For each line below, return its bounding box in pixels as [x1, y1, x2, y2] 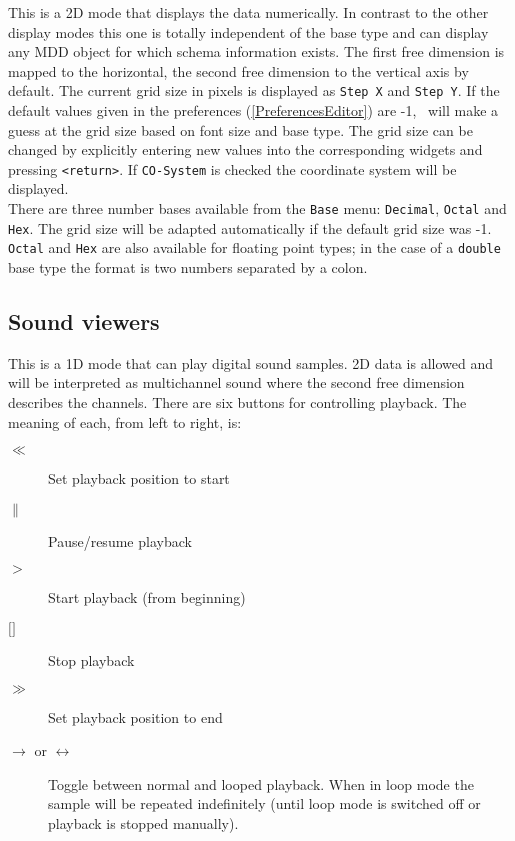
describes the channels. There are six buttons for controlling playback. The [8, 392, 467, 413]
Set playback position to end [48, 706, 223, 727]
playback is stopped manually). [48, 812, 239, 833]
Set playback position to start [48, 468, 230, 489]
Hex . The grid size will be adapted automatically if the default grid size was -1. [8, 217, 492, 238]
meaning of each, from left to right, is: [8, 411, 242, 432]
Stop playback [48, 649, 135, 670]
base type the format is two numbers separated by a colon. [8, 257, 368, 278]
